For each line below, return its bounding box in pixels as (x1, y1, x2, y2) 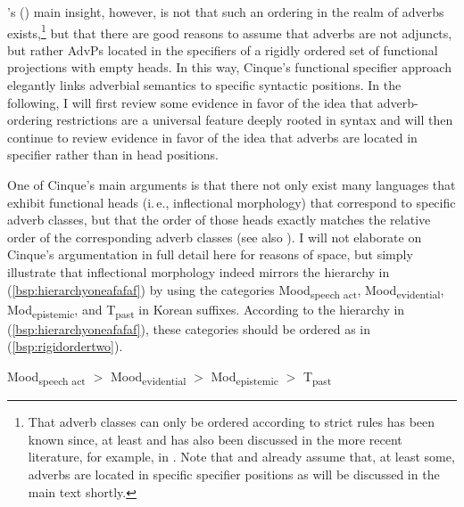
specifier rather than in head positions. (7, 145, 219, 164)
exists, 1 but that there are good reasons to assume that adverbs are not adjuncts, (7, 20, 452, 42)
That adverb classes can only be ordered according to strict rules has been (28, 413, 435, 431)
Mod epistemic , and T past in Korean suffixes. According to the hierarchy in (7, 299, 405, 321)
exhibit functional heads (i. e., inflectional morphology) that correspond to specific (7, 192, 456, 211)
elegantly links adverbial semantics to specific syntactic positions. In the (7, 76, 402, 94)
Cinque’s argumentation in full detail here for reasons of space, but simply (7, 245, 413, 264)
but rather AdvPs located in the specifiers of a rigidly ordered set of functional (7, 40, 438, 59)
